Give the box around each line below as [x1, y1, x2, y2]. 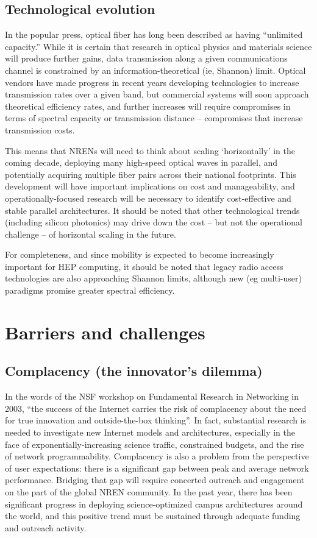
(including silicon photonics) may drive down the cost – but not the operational [5, 216, 303, 228]
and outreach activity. [5, 521, 87, 534]
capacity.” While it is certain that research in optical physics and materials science [5, 40, 312, 52]
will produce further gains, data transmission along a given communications [5, 52, 288, 65]
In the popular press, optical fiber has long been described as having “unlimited [5, 28, 303, 41]
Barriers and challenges [5, 319, 205, 344]
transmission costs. [5, 123, 75, 136]
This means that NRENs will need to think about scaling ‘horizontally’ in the [5, 144, 295, 157]
